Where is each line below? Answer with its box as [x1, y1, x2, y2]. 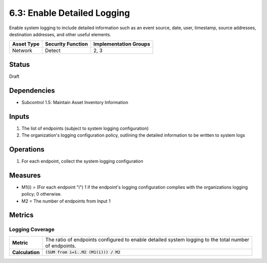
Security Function [45, 41, 89, 48]
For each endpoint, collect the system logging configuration [21, 158, 143, 164]
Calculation [12, 249, 40, 256]
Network [12, 47, 33, 54]
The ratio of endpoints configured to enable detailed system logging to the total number [45, 236, 250, 243]
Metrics [9, 211, 34, 219]
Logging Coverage [9, 226, 54, 233]
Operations [9, 145, 44, 154]
